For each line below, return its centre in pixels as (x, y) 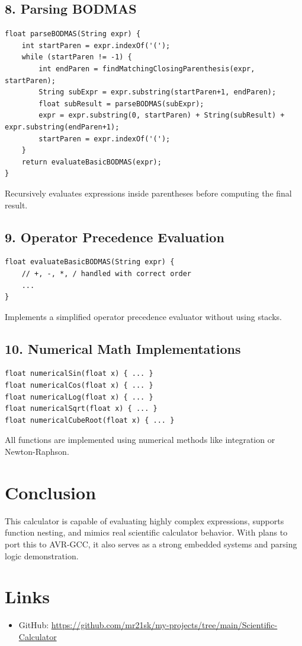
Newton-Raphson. (37, 452)
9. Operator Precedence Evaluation (115, 237)
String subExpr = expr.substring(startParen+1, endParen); (158, 92)
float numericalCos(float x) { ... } (79, 386)
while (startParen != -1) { (77, 57)
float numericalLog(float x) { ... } (79, 397)
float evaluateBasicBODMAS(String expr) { (90, 262)
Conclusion (51, 492)
